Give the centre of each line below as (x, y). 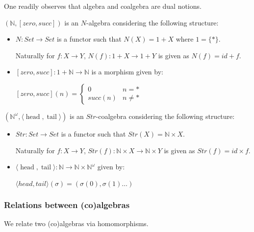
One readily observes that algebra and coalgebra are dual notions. (103, 6)
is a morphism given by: (127, 72)
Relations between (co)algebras (67, 205)
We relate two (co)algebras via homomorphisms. (76, 223)
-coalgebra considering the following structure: (165, 116)
